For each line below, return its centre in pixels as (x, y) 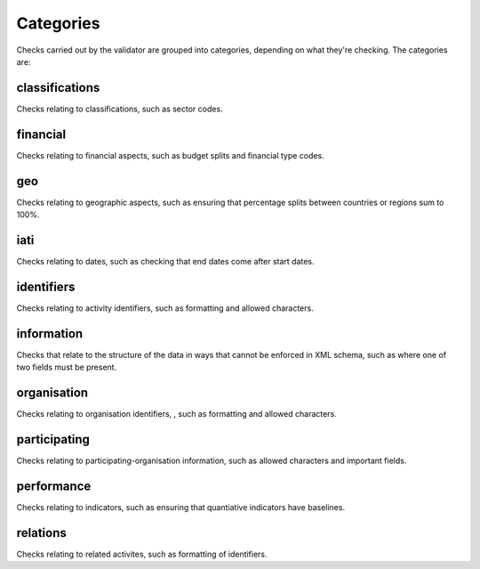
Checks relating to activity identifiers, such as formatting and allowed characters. (165, 308)
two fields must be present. (67, 367)
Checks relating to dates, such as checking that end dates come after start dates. (165, 261)
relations (41, 533)
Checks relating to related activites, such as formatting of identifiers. (142, 554)
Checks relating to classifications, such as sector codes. (120, 109)
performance (54, 486)
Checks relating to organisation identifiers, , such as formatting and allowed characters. (176, 414)
